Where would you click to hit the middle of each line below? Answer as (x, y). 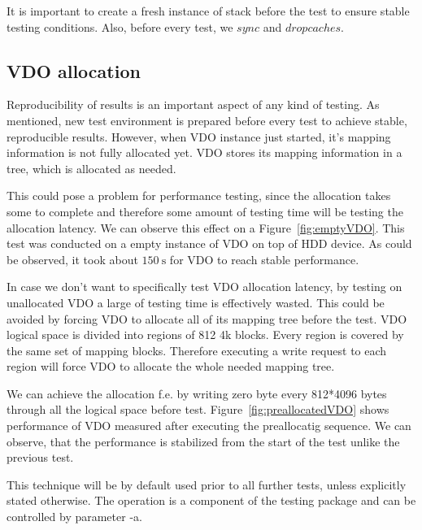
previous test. (40, 457)
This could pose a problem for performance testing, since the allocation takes (199, 195)
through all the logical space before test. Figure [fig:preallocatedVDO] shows (198, 409)
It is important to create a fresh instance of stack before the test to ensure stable (208, 11)
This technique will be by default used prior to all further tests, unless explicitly (207, 484)
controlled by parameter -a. (74, 517)
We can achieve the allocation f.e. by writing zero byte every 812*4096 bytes (197, 393)
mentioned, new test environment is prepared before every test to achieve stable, (207, 120)
